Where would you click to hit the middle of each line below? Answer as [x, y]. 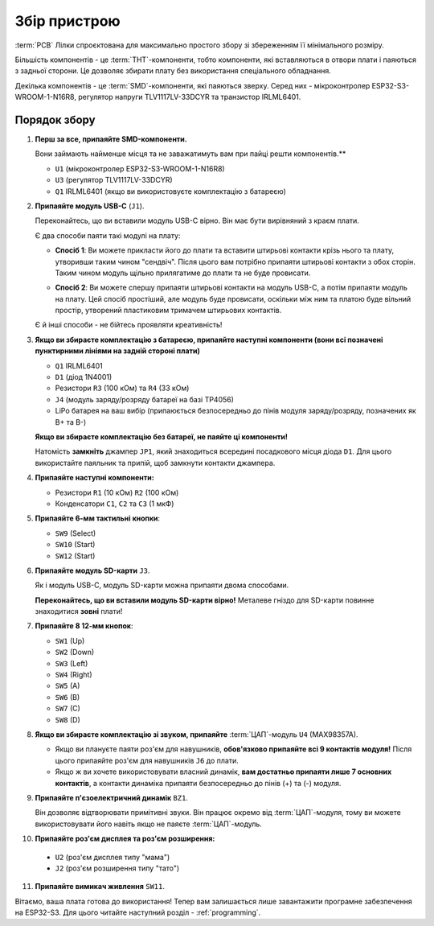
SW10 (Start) [75, 545]
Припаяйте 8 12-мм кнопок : [84, 626]
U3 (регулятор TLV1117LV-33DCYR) [114, 180]
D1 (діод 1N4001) [84, 377]
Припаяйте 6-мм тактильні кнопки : [98, 518]
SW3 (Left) [72, 663]
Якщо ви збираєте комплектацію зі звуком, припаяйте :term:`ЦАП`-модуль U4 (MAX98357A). [197, 734]
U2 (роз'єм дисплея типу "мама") [113, 857]
